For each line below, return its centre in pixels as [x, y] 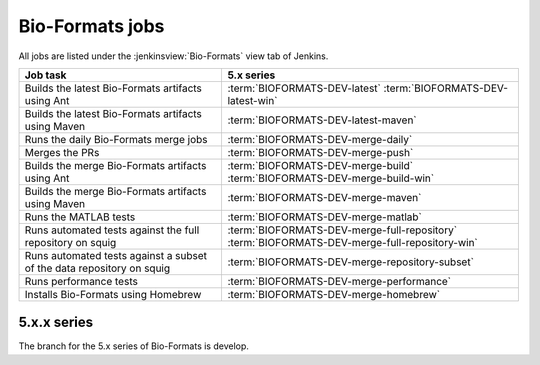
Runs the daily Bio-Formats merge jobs [116, 139]
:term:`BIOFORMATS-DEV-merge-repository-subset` [351, 262]
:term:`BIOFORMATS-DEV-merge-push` [320, 152]
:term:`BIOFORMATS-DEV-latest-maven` [322, 120]
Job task [45, 75]
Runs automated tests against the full [112, 230]
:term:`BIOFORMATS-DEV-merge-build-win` [331, 178]
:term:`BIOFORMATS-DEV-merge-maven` [324, 197]
